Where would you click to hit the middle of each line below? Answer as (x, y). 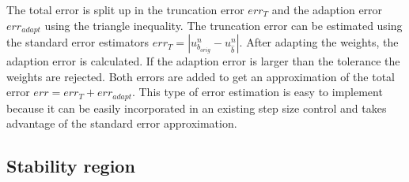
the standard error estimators (78, 42)
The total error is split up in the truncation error (125, 9)
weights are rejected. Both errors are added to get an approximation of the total (201, 76)
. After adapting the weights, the (319, 42)
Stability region (71, 166)
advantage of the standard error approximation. (122, 123)
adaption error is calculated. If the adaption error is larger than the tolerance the (203, 61)
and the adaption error (327, 9)
